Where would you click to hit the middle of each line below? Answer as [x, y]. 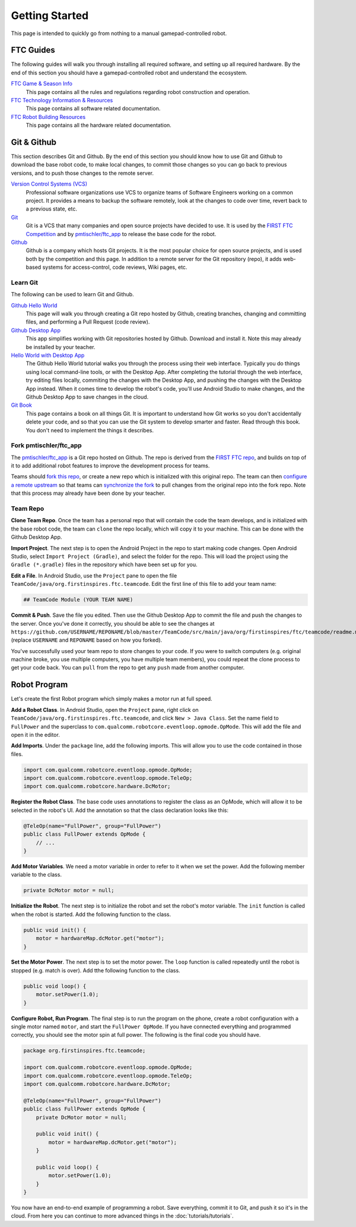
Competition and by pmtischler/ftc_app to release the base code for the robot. [121, 234]
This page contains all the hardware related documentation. [98, 125]
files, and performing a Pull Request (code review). [88, 322]
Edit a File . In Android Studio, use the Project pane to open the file [94, 575]
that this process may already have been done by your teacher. [88, 493]
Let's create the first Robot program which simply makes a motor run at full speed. [112, 699]
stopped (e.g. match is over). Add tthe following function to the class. [96, 970]
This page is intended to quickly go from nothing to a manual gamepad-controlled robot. [119, 33]
